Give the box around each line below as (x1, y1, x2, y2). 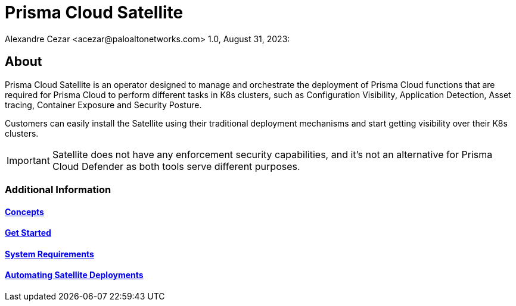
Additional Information (5, 183, 111, 195)
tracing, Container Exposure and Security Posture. (5, 99, 202, 110)
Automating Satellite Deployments (5, 270, 144, 280)
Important (7, 154, 50, 166)
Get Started (5, 228, 51, 238)
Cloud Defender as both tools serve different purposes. (52, 160, 300, 172)
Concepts (5, 206, 44, 217)
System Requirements (5, 248, 94, 259)
